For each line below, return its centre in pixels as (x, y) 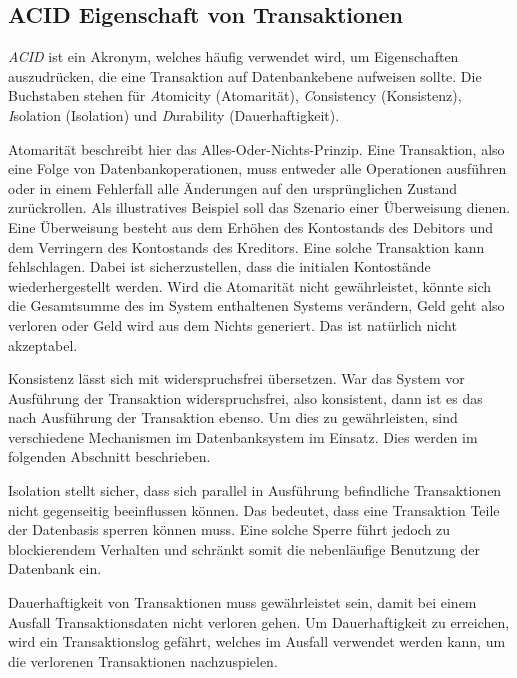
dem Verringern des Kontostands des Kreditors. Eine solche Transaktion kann (246, 246)
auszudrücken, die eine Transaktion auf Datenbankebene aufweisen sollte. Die (245, 75)
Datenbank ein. (55, 568)
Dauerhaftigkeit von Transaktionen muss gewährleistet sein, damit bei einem (242, 602)
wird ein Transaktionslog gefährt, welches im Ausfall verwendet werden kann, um (257, 641)
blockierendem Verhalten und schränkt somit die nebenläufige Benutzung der (244, 548)
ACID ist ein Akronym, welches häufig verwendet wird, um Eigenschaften (233, 56)
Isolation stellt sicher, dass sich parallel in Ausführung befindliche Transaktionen (255, 490)
